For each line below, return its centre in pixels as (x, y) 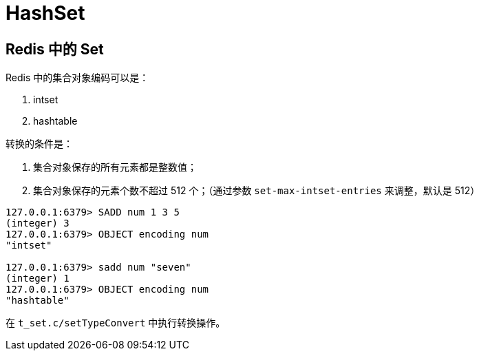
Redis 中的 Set (55, 49)
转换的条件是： (39, 144)
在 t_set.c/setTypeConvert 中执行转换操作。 (116, 323)
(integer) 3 (38, 223)
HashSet (45, 13)
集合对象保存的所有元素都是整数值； (115, 167)
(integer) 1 (38, 279)
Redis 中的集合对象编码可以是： (77, 78)
